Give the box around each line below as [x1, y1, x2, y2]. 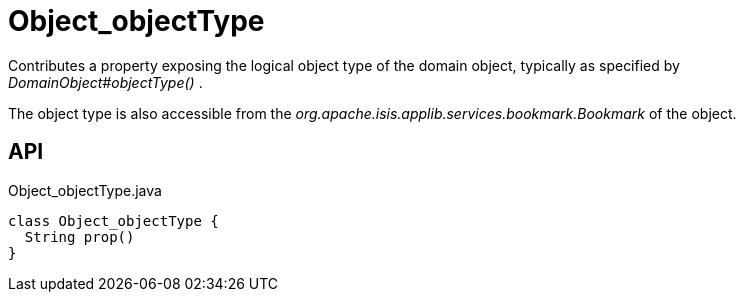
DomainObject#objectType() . [8, 73, 203, 91]
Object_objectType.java [8, 181, 162, 199]
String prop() [24, 228, 135, 245]
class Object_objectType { [8, 212, 219, 229]
